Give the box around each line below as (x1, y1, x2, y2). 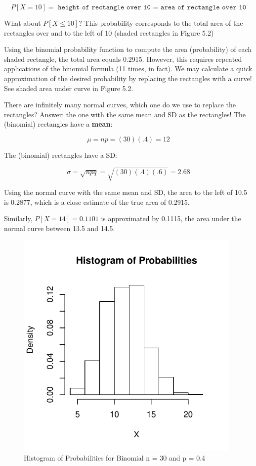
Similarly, (4, 213, 33, 224)
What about (4, 18, 41, 28)
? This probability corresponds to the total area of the (79, 18, 243, 28)
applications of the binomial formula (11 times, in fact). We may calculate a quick (4, 63, 253, 74)
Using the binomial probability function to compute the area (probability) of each (4, 44, 252, 54)
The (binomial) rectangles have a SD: (4, 149, 117, 160)
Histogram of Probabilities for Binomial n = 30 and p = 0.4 (24, 452, 206, 463)
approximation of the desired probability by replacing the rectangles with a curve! (4, 73, 252, 83)
